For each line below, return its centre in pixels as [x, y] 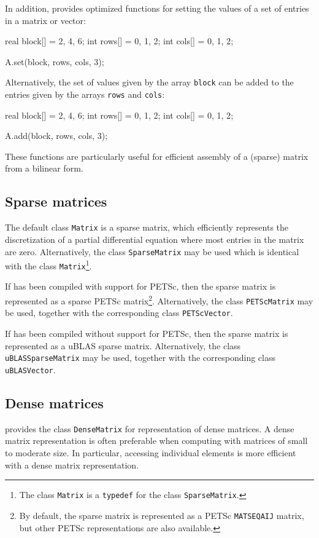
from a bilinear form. [44, 168]
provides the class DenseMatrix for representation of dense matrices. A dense [150, 428]
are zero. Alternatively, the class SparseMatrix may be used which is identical [152, 251]
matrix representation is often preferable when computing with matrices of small [156, 441]
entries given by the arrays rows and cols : [85, 94]
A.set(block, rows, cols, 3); [55, 61]
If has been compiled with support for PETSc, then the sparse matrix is [140, 286]
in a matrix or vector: [45, 20]
